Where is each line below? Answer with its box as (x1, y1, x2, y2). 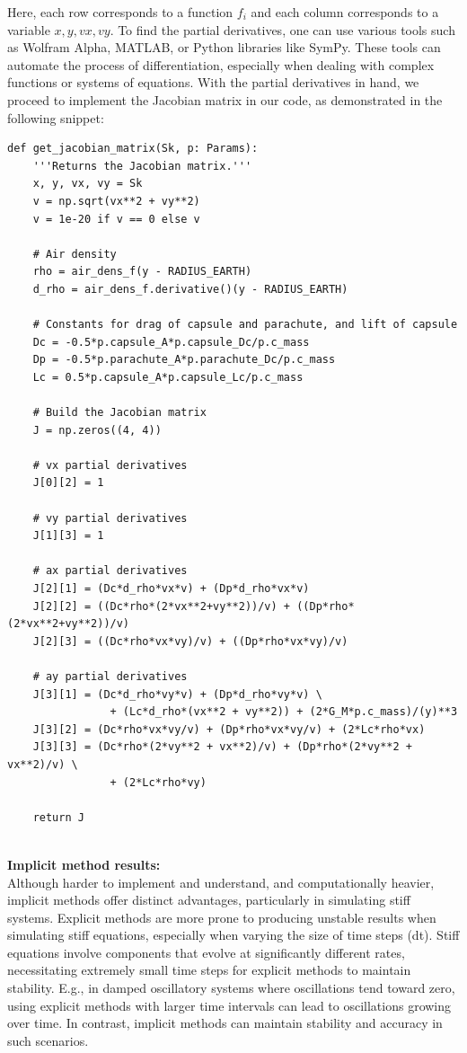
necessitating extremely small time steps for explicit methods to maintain (7, 960, 411, 979)
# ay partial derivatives (32, 669, 188, 683)
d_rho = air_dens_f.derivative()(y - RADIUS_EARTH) (32, 282, 348, 296)
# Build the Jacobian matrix (32, 406, 207, 420)
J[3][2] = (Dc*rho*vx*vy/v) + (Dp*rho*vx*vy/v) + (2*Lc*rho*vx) (32, 722, 426, 736)
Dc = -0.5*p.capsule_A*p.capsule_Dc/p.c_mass (32, 335, 310, 349)
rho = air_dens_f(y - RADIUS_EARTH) (32, 265, 252, 279)
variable (7, 20, 50, 39)
